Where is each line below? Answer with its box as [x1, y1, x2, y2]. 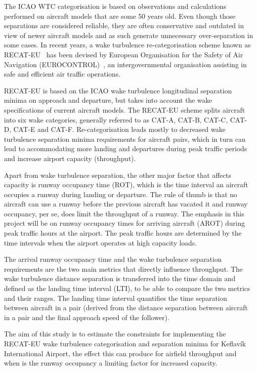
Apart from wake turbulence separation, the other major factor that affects [4, 169, 231, 180]
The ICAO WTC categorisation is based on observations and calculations [4, 1, 226, 11]
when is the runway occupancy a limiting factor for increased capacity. [4, 358, 217, 368]
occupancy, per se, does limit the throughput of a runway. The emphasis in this [4, 208, 245, 218]
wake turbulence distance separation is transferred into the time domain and [4, 273, 236, 284]
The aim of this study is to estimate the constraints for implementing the [4, 329, 226, 339]
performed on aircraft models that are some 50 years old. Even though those [4, 10, 236, 21]
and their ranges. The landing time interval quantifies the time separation [4, 292, 227, 303]
